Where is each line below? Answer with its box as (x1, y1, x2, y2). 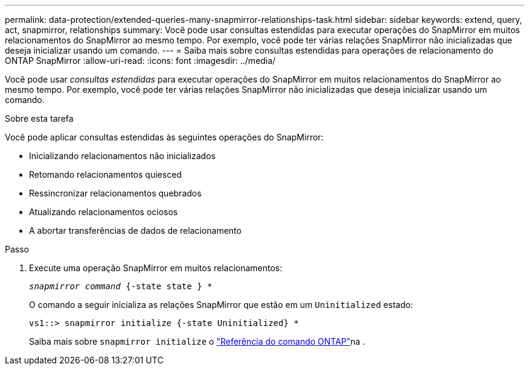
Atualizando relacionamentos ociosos (29, 207, 178, 217)
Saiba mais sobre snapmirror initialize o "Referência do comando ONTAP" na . (29, 336, 365, 346)
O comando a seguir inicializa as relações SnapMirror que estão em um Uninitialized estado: (29, 299, 413, 310)
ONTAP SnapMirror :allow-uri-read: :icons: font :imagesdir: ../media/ (5, 55, 276, 66)
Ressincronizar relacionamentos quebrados (29, 188, 202, 198)
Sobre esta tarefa (5, 113, 74, 124)
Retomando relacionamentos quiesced (29, 169, 182, 180)
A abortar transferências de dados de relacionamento (29, 225, 242, 236)
